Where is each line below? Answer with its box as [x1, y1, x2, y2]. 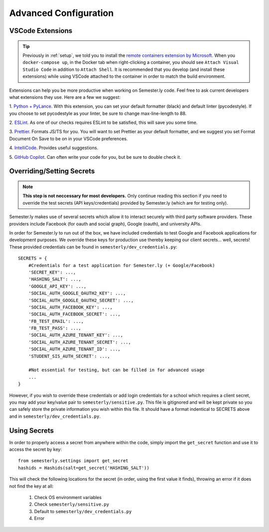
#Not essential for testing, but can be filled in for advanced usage [28, 367, 205, 373]
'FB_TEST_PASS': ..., [28, 325, 82, 331]
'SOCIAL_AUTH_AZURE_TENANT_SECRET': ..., [28, 339, 132, 345]
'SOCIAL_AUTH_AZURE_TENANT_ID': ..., [28, 346, 121, 352]
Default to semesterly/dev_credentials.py [34, 508, 132, 514]
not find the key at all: [9, 483, 54, 489]
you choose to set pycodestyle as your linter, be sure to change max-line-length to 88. [9, 110, 187, 116]
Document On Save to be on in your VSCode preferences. [9, 135, 128, 142]
